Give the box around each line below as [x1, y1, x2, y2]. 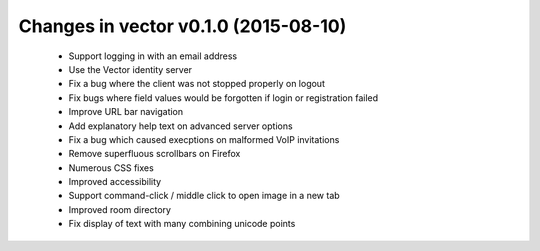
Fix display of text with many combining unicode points [68, 218, 296, 230]
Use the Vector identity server [68, 63, 193, 75]
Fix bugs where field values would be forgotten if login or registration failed [68, 91, 379, 104]
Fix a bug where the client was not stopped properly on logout [68, 78, 325, 90]
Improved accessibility [68, 176, 162, 188]
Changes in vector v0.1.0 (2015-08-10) [18, 15, 347, 37]
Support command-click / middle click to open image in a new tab [68, 190, 340, 202]
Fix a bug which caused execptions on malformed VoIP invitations [68, 133, 340, 145]
